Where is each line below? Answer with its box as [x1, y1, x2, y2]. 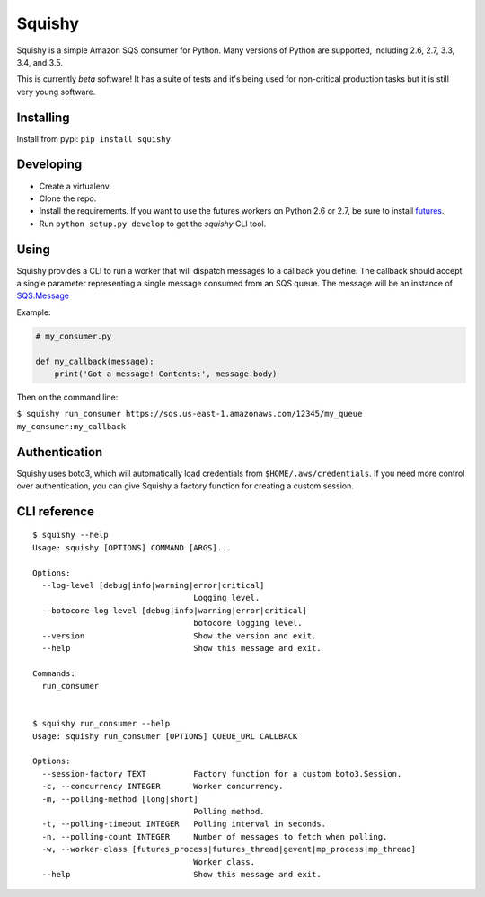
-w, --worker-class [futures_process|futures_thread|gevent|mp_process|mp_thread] [41, 844, 417, 855]
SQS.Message [16, 290, 69, 301]
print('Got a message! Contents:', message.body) [54, 368, 278, 379]
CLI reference [16, 504, 94, 519]
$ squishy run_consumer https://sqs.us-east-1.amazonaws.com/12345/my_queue [16, 409, 363, 419]
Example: [16, 306, 51, 318]
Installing [16, 110, 71, 125]
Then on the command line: [16, 391, 119, 402]
